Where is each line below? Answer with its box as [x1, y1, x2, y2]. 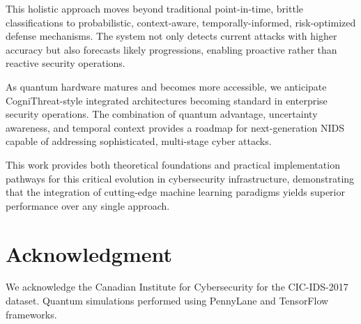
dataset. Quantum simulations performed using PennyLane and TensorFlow [6, 293, 329, 308]
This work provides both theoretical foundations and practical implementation [6, 157, 340, 171]
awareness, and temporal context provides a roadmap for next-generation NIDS [6, 120, 344, 134]
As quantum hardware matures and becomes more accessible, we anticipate [6, 79, 327, 93]
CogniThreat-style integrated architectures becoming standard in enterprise [6, 93, 328, 107]
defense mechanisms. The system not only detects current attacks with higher [6, 29, 337, 43]
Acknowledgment [6, 239, 172, 268]
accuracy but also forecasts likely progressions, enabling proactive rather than [6, 42, 337, 56]
